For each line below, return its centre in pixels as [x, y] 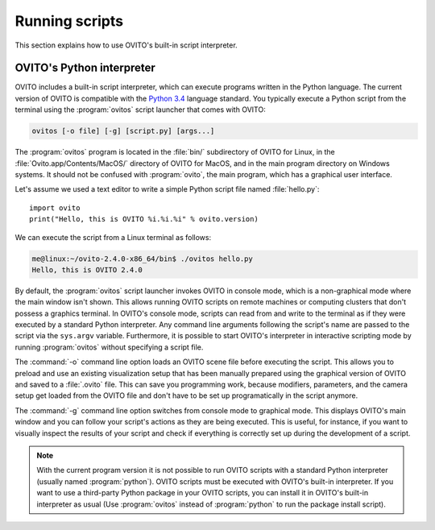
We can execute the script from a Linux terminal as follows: [113, 237]
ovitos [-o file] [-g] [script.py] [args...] [123, 131]
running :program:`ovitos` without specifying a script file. [109, 347]
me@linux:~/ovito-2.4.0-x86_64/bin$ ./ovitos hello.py [142, 259]
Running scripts [69, 21]
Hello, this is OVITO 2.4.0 [87, 269]
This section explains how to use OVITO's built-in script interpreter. [126, 45]
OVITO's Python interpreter [85, 68]
